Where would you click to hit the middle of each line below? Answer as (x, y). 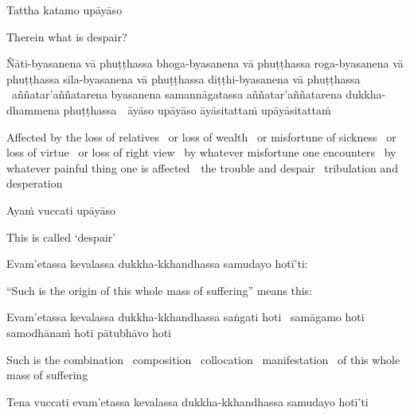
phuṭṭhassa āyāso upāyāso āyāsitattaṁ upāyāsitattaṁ (197, 109)
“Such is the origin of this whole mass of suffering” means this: (160, 290)
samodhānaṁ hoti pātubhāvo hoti (89, 332)
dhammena (33, 109)
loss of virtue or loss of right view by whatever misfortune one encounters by (201, 152)
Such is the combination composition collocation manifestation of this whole (203, 359)
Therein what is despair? (67, 36)
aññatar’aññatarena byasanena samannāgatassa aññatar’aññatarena (177, 94)
